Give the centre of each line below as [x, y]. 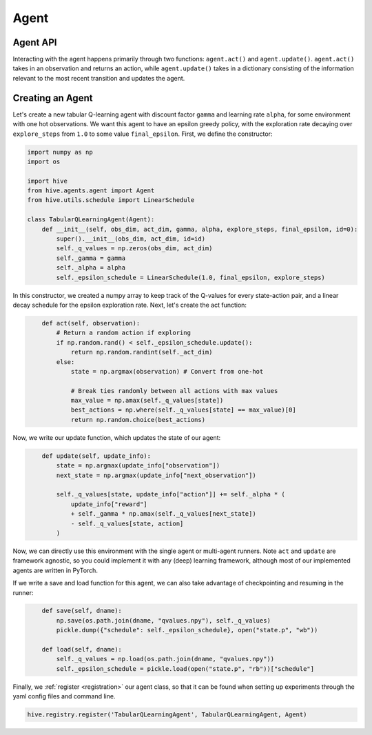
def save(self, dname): [82, 611]
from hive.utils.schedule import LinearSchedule [111, 200]
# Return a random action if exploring [123, 333]
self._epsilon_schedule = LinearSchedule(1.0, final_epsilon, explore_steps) [190, 277]
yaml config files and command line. [64, 696]
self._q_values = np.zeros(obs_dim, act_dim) [134, 249]
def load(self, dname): [82, 650]
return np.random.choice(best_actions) [138, 420]
